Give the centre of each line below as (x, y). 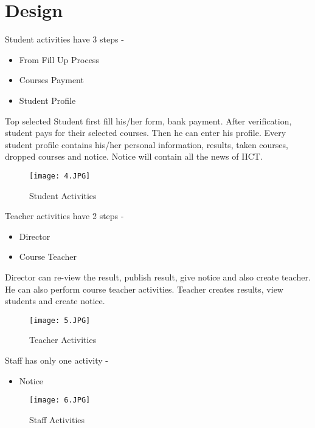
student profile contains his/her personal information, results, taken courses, (147, 144)
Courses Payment (51, 80)
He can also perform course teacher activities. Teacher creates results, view (144, 289)
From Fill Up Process (59, 59)
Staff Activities (57, 419)
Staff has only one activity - (57, 360)
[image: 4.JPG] (60, 176)
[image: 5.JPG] (60, 320)
